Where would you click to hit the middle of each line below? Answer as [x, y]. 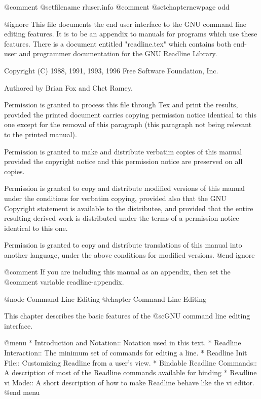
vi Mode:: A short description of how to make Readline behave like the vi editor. [129, 382]
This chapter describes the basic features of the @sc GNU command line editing [127, 316]
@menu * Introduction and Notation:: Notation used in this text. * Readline [123, 343]
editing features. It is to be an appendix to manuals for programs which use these [131, 34]
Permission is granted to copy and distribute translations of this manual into [123, 245]
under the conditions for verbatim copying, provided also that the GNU [115, 198]
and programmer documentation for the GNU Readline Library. [118, 53]
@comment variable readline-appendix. [64, 282]
